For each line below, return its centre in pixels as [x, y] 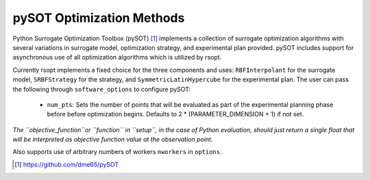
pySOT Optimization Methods [99, 18]
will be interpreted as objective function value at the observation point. [113, 140]
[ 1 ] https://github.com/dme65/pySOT [67, 164]
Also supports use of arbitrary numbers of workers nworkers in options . [117, 152]
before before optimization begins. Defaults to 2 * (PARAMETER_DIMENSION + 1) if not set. [175, 114]
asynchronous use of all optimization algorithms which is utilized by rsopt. [117, 57]
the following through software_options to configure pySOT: [102, 89]
